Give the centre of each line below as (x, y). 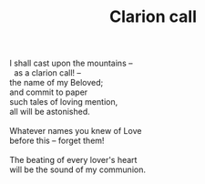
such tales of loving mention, (64, 102)
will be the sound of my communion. (77, 169)
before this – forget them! (57, 141)
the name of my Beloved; (56, 83)
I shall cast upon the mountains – (71, 63)
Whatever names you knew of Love (76, 131)
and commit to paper (49, 92)
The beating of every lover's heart (73, 160)
